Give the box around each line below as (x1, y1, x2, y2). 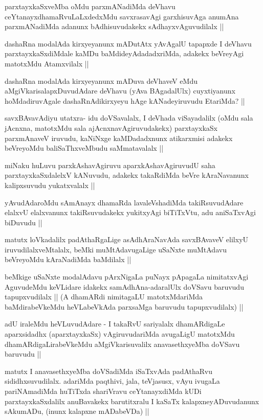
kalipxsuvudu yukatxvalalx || (5, 179, 95, 190)
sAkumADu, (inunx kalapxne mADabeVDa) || (5, 406, 149, 416)
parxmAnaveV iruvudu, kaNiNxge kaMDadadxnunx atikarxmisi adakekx (5, 132, 233, 143)
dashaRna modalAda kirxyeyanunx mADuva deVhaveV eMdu (5, 75, 198, 86)
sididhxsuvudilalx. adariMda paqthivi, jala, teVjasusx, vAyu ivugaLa (5, 376, 220, 386)
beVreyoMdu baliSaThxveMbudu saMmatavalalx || (5, 143, 164, 153)
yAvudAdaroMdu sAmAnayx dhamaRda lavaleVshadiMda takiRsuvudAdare (5, 197, 244, 207)
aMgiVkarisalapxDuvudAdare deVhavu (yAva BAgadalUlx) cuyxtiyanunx (5, 85, 235, 96)
